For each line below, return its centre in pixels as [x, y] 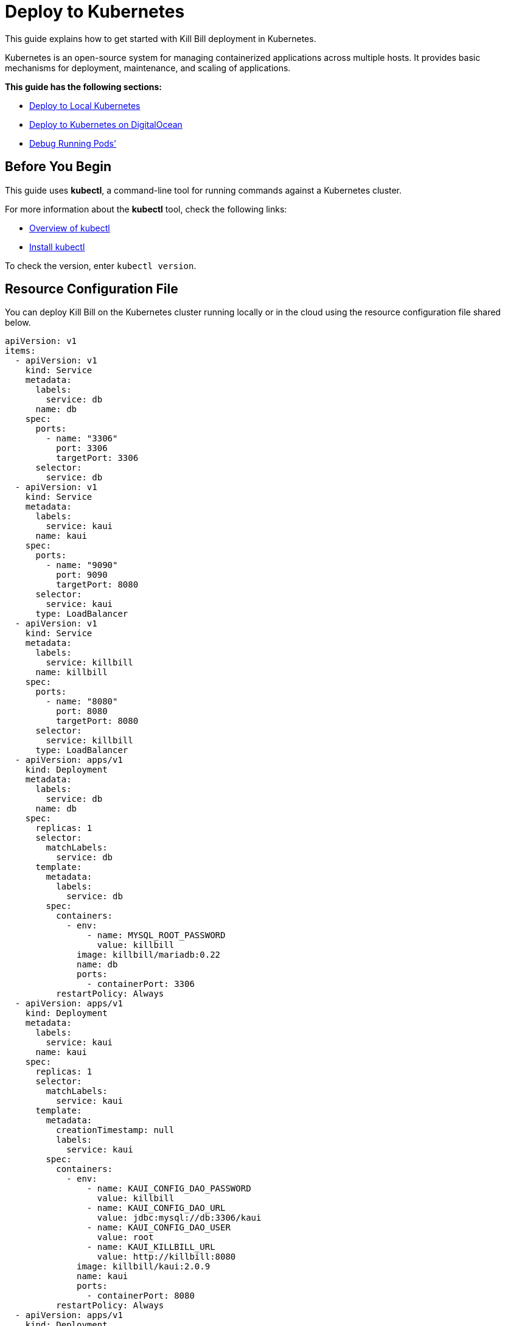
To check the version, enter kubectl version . [101, 265]
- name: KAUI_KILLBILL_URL [151, 1247]
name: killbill [71, 672]
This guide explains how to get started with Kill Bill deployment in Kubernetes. [161, 38]
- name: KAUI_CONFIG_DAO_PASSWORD [169, 1189]
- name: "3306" [82, 439]
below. [18, 323]
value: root [125, 1237]
